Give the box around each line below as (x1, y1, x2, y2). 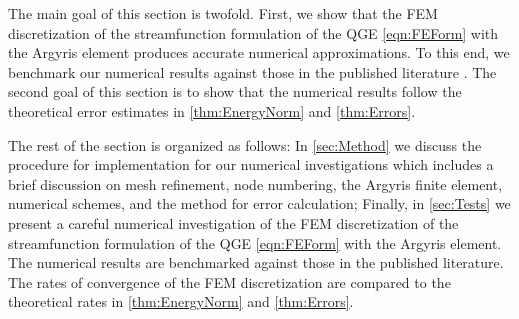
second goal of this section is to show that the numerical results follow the (8, 81, 462, 102)
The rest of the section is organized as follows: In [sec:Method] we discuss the (8, 134, 482, 155)
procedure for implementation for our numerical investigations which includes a (8, 154, 494, 175)
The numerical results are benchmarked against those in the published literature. (8, 252, 504, 273)
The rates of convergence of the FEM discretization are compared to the (8, 271, 451, 292)
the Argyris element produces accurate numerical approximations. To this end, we (8, 42, 510, 63)
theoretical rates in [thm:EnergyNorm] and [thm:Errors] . (8, 291, 354, 312)
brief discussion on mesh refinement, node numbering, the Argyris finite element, (8, 173, 503, 194)
